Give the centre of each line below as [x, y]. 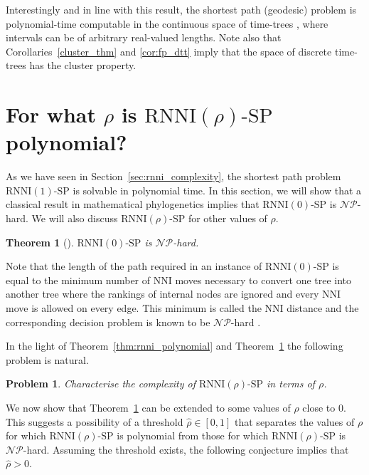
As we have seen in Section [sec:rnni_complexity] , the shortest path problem [173, 176]
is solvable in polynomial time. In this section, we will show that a [217, 190]
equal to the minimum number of [78, 280]
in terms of [291, 383]
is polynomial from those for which [193, 435]
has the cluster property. [83, 65]
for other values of [228, 218]
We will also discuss [75, 218]
